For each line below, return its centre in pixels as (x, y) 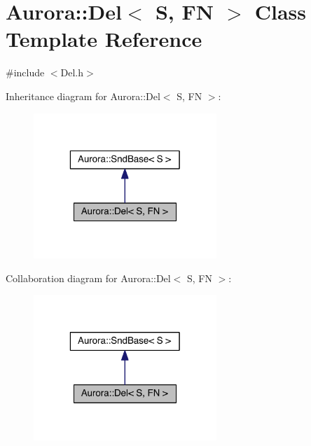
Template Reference (104, 39)
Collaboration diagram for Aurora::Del (88, 278)
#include (25, 72)
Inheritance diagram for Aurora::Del (83, 96)
